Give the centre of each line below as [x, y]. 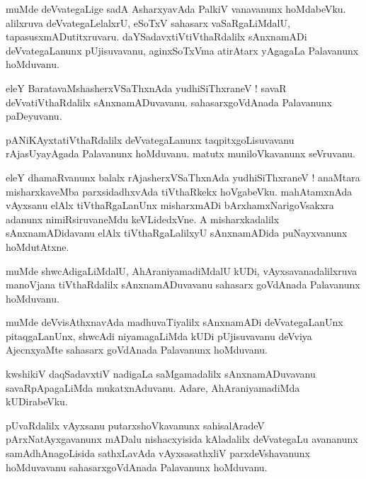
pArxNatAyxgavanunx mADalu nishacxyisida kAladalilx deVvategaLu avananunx [182, 439]
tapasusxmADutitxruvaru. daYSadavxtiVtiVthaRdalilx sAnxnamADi [156, 36]
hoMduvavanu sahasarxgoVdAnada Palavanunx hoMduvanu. [137, 467]
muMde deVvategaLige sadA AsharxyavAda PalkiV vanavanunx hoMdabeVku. [176, 9]
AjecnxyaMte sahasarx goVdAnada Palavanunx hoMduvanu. [137, 350]
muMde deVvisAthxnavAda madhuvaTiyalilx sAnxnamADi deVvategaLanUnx [175, 322]
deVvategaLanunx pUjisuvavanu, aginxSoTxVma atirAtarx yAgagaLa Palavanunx [182, 50]
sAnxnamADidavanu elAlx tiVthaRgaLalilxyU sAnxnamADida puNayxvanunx [177, 233]
